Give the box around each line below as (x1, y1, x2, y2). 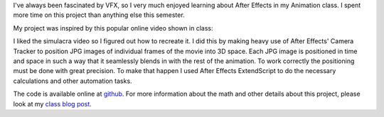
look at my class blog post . (13, 99, 92, 108)
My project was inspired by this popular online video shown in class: (13, 23, 213, 32)
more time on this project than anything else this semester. (13, 11, 185, 19)
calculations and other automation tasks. (13, 77, 132, 85)
